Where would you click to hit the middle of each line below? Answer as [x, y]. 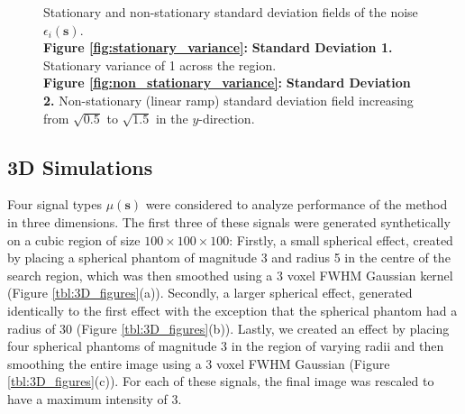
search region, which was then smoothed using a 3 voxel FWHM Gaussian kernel [230, 275]
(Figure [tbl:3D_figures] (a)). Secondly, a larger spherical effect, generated [210, 293]
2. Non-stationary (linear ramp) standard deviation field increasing [228, 100]
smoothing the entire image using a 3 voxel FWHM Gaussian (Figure [199, 363]
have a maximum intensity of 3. [95, 398]
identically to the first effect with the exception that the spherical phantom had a [232, 310]
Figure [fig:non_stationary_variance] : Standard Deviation [227, 83]
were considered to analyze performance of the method [296, 204]
